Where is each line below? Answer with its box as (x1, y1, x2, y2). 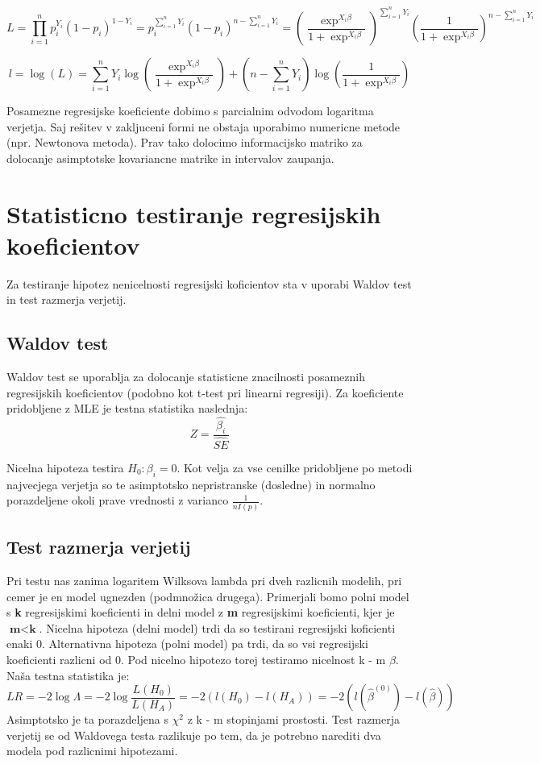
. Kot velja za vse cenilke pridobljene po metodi (177, 459, 413, 476)
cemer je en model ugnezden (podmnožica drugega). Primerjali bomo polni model (6, 588, 409, 604)
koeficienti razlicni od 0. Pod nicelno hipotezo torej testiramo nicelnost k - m (6, 650, 386, 667)
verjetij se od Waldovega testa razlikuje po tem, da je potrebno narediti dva (6, 726, 381, 743)
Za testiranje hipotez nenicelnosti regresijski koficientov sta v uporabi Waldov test (6, 275, 412, 292)
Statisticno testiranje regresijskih (6, 197, 381, 230)
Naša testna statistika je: (6, 666, 130, 683)
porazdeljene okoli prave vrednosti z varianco (6, 492, 229, 509)
